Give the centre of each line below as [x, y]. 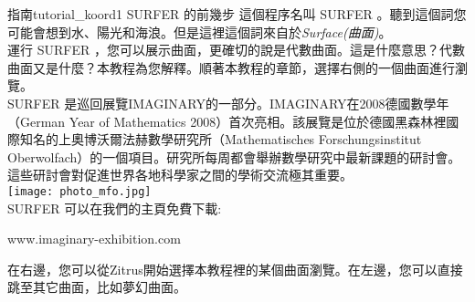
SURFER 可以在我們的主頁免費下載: [115, 208]
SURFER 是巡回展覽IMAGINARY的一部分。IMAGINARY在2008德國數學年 [228, 103]
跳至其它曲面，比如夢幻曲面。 [97, 287]
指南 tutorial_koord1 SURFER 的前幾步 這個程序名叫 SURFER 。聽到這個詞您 [237, 14]
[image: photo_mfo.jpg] [79, 191]
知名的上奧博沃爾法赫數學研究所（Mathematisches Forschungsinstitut [221, 139]
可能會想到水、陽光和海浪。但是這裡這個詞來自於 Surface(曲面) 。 [200, 31]
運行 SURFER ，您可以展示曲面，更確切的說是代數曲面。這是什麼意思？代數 [236, 50]
